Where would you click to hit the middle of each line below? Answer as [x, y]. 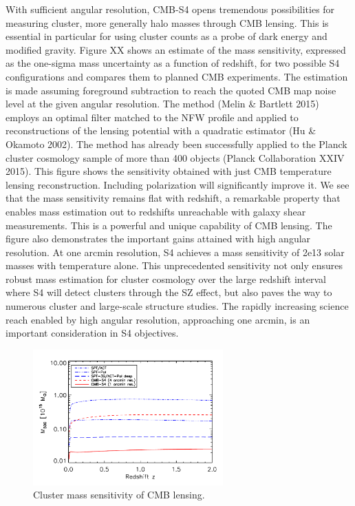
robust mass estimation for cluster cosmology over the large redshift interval [166, 278]
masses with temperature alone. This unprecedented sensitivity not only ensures [174, 265]
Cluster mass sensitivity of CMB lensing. [119, 495]
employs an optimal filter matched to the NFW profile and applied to [152, 117]
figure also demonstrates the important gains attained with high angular [158, 239]
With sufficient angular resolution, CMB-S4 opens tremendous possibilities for [170, 9]
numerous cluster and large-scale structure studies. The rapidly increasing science [177, 306]
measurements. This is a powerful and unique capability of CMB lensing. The [169, 225]
